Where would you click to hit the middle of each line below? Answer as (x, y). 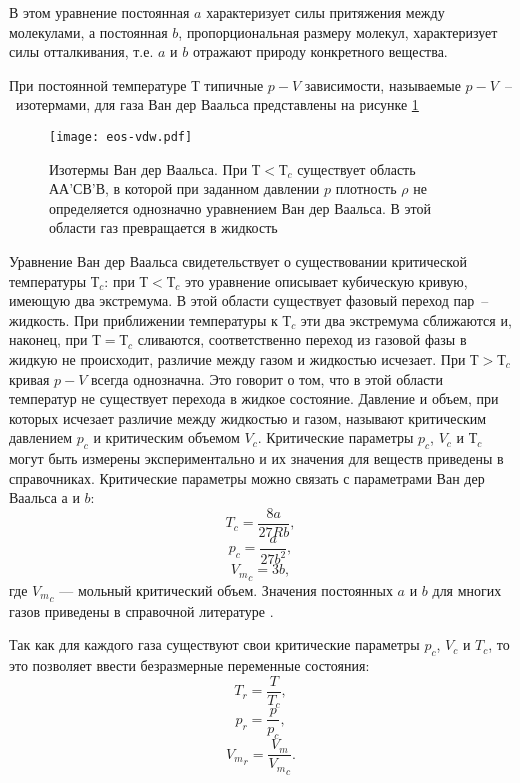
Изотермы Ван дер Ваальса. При (148, 168)
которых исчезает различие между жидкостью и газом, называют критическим (248, 417)
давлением (41, 437)
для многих (467, 589)
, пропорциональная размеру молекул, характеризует (338, 31)
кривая (29, 378)
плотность (366, 188)
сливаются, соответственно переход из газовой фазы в (302, 339)
